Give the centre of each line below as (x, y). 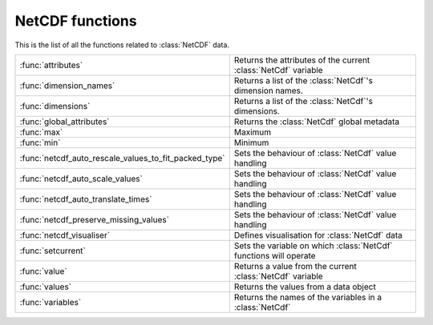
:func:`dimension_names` (67, 86)
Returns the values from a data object (305, 287)
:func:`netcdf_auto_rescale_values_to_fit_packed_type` (122, 158)
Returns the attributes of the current (302, 60)
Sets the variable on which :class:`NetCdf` (313, 246)
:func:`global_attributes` (65, 122)
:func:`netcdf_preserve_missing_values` (95, 219)
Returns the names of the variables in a (308, 297)
